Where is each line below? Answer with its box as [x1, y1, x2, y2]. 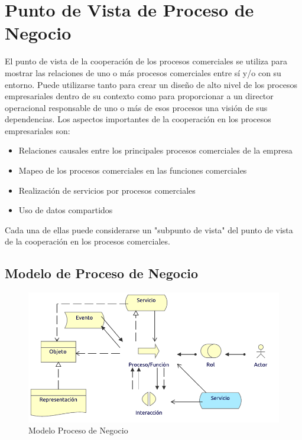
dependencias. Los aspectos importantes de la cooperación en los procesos [5, 113, 271, 125]
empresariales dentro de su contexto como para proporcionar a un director [5, 90, 274, 102]
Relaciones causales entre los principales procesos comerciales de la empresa [18, 144, 293, 157]
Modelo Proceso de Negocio [28, 424, 128, 436]
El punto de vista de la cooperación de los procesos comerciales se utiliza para [5, 55, 287, 67]
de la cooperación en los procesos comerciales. [5, 235, 170, 247]
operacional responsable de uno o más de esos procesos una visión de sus [5, 101, 268, 113]
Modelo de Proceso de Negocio [5, 264, 198, 282]
